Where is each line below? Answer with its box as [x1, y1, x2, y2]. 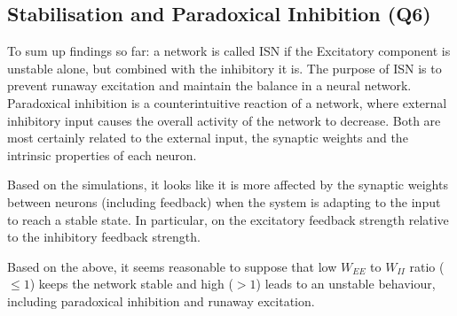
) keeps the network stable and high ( [29, 274, 233, 293]
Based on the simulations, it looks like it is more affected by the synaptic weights [7, 175, 448, 194]
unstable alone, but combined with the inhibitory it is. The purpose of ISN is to [7, 58, 442, 77]
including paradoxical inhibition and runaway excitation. [7, 291, 315, 310]
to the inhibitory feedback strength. [7, 227, 201, 246]
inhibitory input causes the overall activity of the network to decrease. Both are [7, 111, 441, 129]
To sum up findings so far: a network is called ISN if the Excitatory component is [7, 42, 451, 60]
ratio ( [409, 257, 445, 275]
